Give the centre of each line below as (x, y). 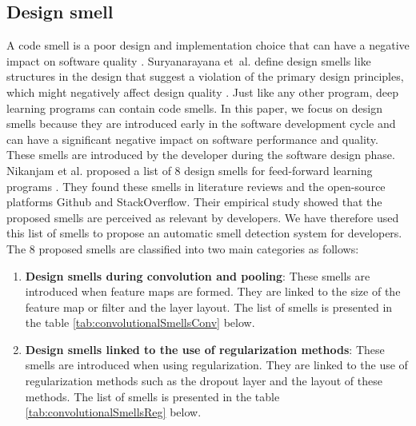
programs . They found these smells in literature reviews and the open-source (196, 186)
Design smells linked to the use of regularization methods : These (205, 349)
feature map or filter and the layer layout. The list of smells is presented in (209, 307)
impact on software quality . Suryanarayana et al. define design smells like (189, 60)
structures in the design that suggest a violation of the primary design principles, (205, 76)
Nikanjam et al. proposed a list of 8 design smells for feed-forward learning (190, 170)
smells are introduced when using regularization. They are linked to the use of (216, 365)
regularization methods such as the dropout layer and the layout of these (204, 381)
